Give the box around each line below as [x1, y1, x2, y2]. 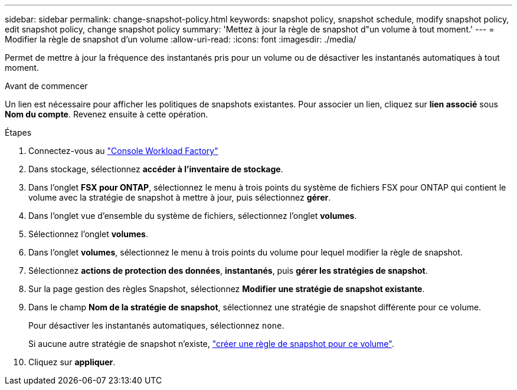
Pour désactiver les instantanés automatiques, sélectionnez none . [28, 320, 284, 330]
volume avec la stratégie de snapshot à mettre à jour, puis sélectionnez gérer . [28, 192, 331, 202]
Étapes [5, 127, 32, 137]
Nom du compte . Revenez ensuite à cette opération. [5, 109, 208, 119]
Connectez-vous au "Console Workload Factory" [28, 146, 218, 156]
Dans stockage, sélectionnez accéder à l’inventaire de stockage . [28, 164, 283, 174]
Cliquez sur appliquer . [28, 357, 116, 367]
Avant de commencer [5, 81, 88, 91]
